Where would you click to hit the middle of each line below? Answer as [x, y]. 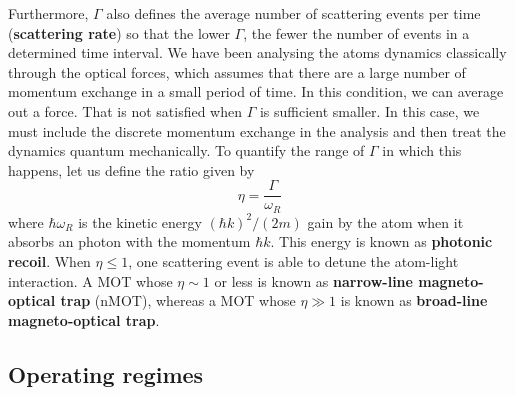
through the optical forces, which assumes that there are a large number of [237, 71]
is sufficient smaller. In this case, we [369, 110]
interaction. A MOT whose [90, 280]
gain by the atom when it [385, 221]
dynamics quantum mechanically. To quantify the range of [186, 150]
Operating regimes [106, 373]
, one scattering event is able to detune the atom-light [293, 261]
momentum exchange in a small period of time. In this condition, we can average [256, 91]
